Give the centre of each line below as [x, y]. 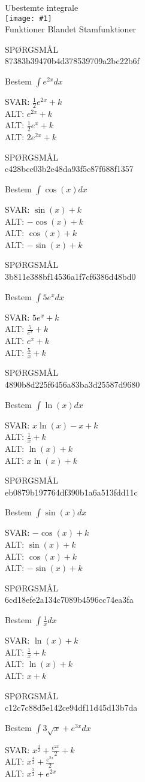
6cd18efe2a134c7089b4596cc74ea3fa [69, 600]
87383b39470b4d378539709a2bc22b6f [72, 61]
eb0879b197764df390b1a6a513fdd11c [71, 492]
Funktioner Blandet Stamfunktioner [71, 29]
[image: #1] [28, 18]
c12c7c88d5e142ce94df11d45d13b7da [71, 707]
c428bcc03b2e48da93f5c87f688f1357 [69, 169]
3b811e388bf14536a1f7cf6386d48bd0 [70, 277]
